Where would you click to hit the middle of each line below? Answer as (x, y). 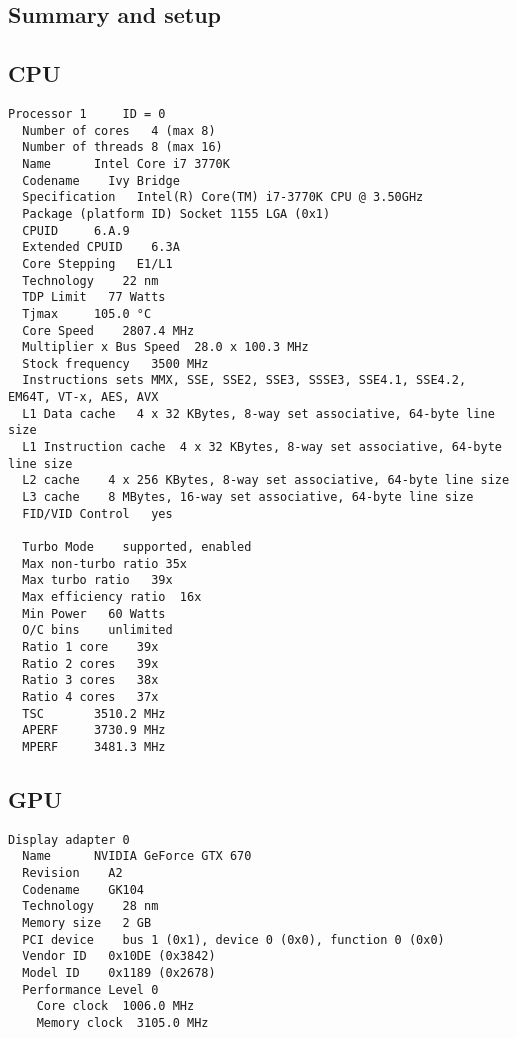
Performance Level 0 (90, 989)
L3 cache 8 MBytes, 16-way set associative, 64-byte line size (248, 497)
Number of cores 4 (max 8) (119, 130)
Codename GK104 (83, 889)
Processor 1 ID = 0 (87, 113)
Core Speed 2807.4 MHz (108, 330)
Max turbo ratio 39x (97, 580)
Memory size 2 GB (87, 923)
